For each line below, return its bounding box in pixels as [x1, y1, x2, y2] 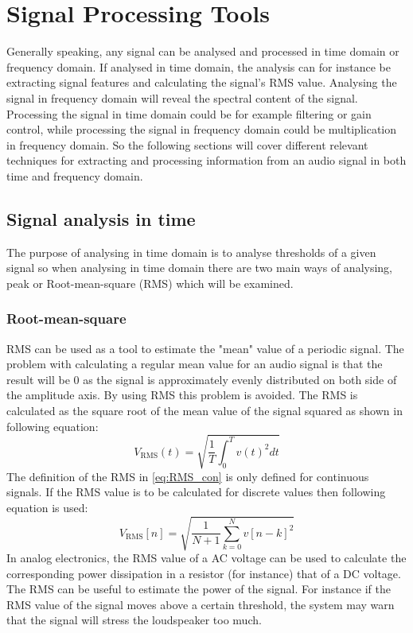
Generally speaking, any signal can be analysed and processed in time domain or [6, 43, 399, 60]
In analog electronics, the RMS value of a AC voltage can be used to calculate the [6, 550, 407, 566]
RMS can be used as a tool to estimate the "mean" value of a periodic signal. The [6, 340, 404, 356]
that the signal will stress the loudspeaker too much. [6, 612, 262, 628]
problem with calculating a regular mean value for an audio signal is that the [6, 355, 383, 372]
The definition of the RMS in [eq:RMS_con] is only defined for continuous [6, 468, 369, 484]
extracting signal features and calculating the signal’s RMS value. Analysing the [6, 74, 397, 91]
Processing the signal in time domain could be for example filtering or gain [6, 105, 372, 122]
